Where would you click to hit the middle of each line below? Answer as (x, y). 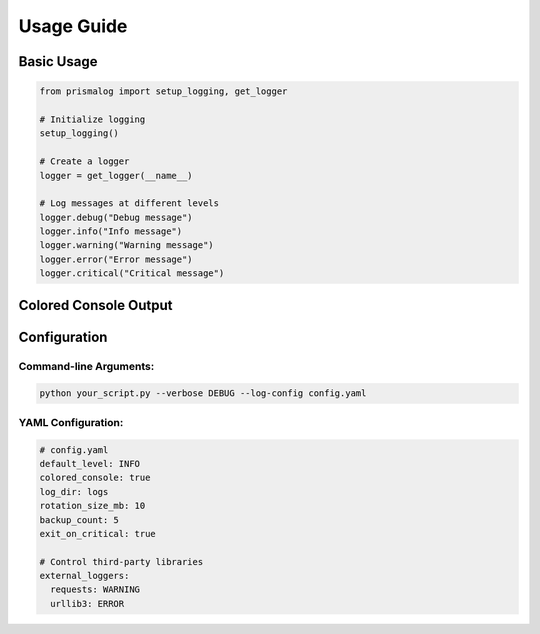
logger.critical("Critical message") (132, 273)
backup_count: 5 (79, 519)
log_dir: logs (74, 491)
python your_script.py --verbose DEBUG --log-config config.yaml (203, 393)
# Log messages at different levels (129, 203)
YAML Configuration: (71, 422)
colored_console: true (95, 478)
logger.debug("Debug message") (116, 217)
